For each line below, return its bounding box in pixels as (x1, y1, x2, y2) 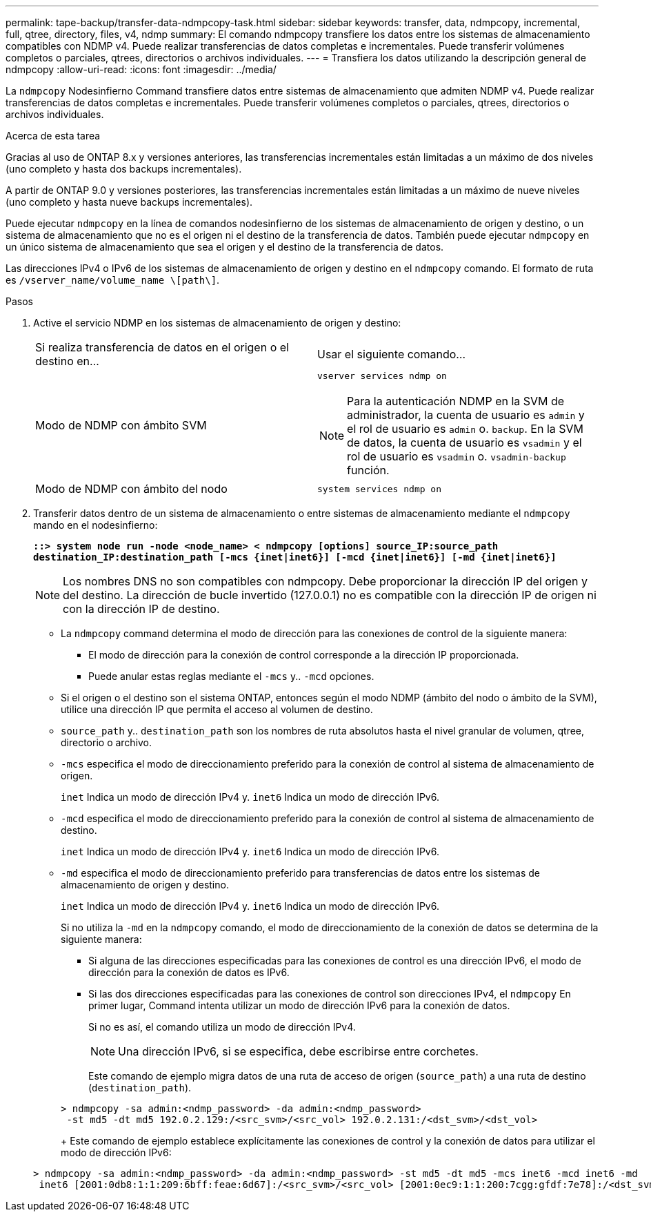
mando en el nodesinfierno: (33, 519, 158, 531)
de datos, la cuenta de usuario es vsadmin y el (347, 436, 582, 449)
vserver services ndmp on (317, 371, 447, 381)
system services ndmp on (317, 483, 442, 494)
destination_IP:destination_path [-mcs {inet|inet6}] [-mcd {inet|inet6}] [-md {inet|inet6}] (33, 552, 557, 563)
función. (347, 463, 390, 477)
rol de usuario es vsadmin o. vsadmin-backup (347, 449, 566, 463)
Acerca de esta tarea (6, 130, 101, 142)
